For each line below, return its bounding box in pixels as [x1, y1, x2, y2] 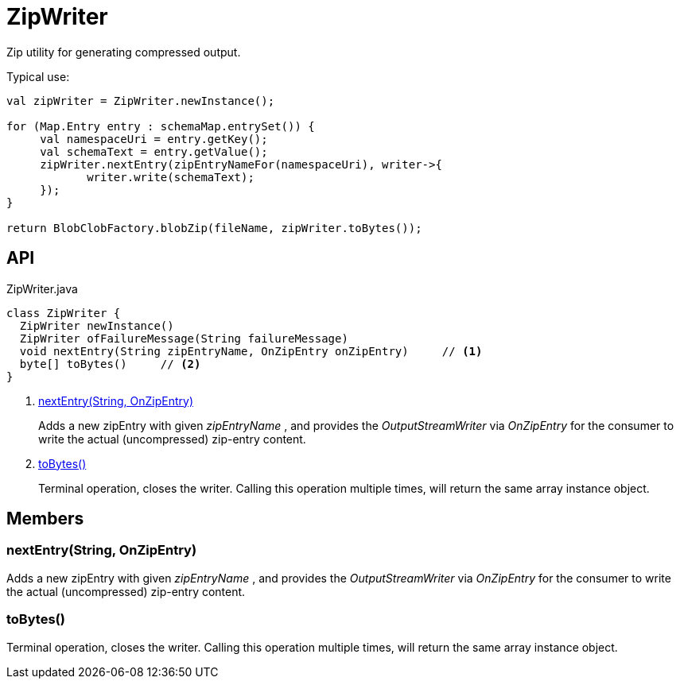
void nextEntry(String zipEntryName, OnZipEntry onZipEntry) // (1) [19, 344, 483, 358]
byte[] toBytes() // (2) [19, 357, 201, 370]
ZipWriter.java [6, 281, 78, 296]
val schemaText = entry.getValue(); [40, 145, 268, 158]
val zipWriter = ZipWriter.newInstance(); [6, 94, 275, 107]
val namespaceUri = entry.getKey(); [40, 132, 268, 145]
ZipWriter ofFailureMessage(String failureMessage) [19, 331, 348, 345]
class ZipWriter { [6, 306, 121, 319]
